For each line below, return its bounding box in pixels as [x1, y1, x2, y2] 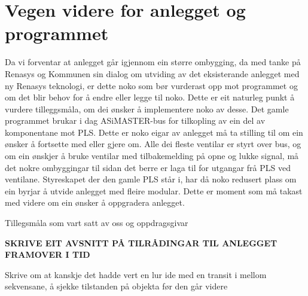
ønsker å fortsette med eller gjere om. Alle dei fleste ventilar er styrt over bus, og [5, 138, 301, 150]
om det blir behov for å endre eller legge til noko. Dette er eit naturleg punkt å [5, 91, 295, 103]
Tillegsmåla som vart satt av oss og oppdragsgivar [5, 216, 188, 229]
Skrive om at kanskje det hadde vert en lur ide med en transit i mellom [5, 268, 267, 280]
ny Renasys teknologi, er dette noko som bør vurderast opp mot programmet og [5, 79, 298, 91]
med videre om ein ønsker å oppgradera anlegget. [5, 196, 185, 209]
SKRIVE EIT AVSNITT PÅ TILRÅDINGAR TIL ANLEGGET [5, 236, 277, 249]
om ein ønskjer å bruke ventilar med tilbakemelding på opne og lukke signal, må [5, 149, 299, 162]
